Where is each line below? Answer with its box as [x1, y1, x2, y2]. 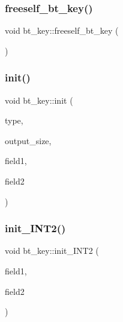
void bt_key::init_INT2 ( [5, 244, 99, 257]
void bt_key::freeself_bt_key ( [5, 24, 119, 37]
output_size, [5, 134, 52, 147]
